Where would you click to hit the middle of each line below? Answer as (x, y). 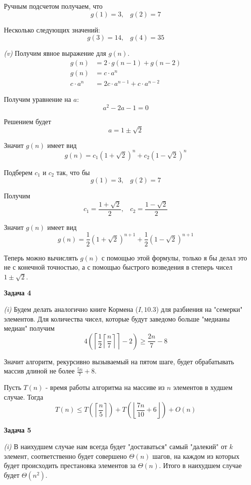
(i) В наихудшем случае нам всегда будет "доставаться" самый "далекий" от (116, 446)
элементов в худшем (203, 387)
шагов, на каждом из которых (196, 456)
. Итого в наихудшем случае (200, 465)
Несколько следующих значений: (52, 29)
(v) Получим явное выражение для (55, 53)
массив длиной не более (39, 371)
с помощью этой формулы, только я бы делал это (174, 257)
